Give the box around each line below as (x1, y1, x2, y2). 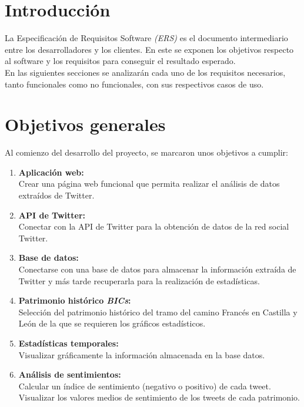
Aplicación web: (18, 166, 84, 178)
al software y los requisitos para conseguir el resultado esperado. (5, 55, 236, 67)
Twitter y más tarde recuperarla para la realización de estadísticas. (18, 274, 260, 287)
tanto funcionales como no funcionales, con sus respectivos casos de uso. (5, 78, 264, 90)
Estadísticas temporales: (18, 337, 119, 349)
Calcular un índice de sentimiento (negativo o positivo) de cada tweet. (18, 379, 271, 392)
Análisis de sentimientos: (18, 368, 121, 381)
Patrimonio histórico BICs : (18, 294, 131, 307)
